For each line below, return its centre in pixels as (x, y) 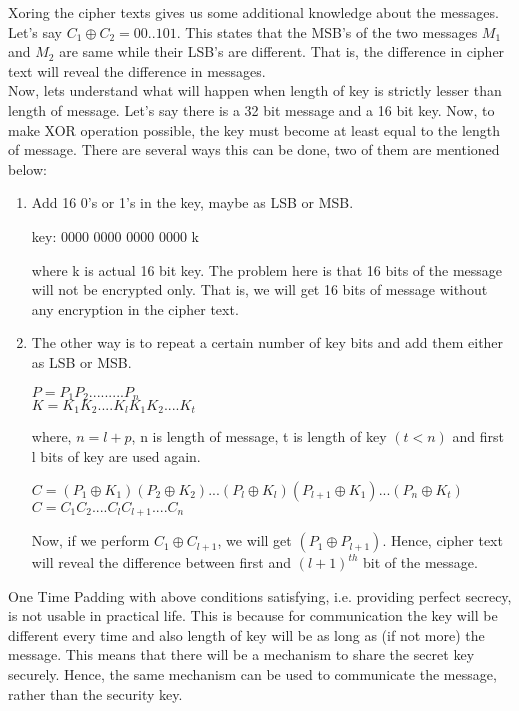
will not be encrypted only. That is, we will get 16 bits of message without (259, 289)
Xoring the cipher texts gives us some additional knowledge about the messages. (253, 12)
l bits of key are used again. (116, 456)
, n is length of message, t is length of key (259, 436)
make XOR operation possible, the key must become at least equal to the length (254, 129)
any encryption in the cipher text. (135, 308)
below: (27, 168)
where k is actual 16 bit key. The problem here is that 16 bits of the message (267, 269)
